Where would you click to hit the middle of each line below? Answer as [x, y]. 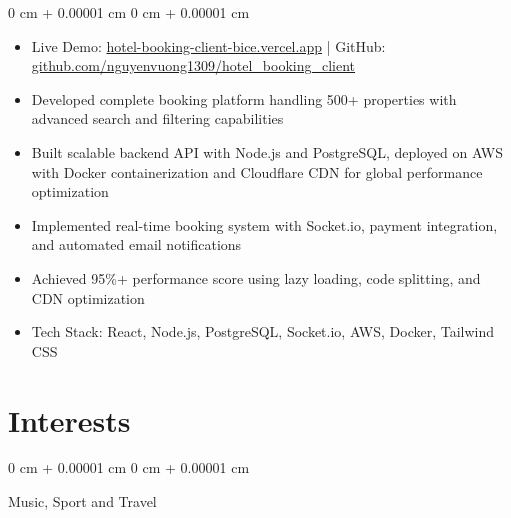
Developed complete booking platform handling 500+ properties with [244, 98]
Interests [69, 419]
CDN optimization [88, 297]
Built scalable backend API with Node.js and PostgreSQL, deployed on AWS [267, 151]
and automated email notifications [136, 244]
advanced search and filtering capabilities [157, 118]
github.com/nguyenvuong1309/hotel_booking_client [193, 65]
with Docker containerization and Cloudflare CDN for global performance [257, 171]
